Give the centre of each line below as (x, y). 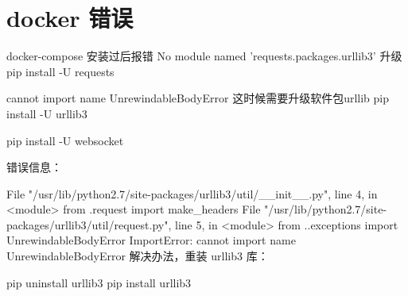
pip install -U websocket (65, 140)
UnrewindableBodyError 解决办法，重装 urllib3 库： (138, 256)
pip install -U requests (60, 71)
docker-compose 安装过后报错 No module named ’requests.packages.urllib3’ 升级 (204, 56)
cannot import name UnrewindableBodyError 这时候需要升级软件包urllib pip (198, 98)
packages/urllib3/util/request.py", (89, 224)
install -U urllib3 (47, 113)
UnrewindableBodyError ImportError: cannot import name (151, 240)
